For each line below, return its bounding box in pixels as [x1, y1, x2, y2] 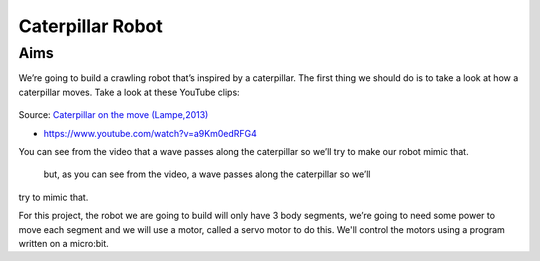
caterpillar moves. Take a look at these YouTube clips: [18, 86, 240, 98]
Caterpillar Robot [18, 15, 164, 37]
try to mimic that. [18, 191, 89, 203]
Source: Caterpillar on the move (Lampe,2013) [18, 109, 209, 121]
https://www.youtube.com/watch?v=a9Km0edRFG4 [43, 127, 257, 139]
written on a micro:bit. [18, 237, 109, 249]
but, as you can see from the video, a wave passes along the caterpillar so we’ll [43, 168, 371, 180]
